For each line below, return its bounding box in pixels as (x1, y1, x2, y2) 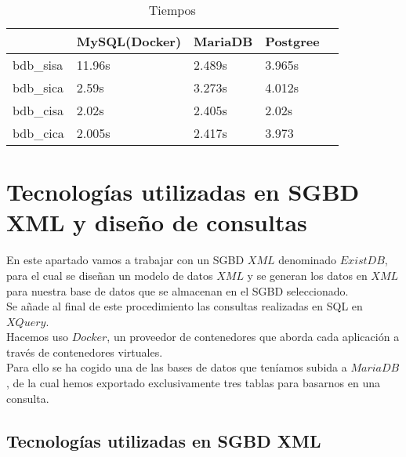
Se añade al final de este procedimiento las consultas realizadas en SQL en (6, 298, 363, 314)
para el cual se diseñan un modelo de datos (6, 267, 213, 283)
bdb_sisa (13, 56, 63, 74)
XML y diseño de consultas (6, 206, 307, 238)
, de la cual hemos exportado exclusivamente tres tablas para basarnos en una (6, 375, 380, 391)
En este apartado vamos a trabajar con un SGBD (6, 252, 245, 268)
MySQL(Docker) (76, 32, 182, 50)
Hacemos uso (6, 328, 69, 345)
